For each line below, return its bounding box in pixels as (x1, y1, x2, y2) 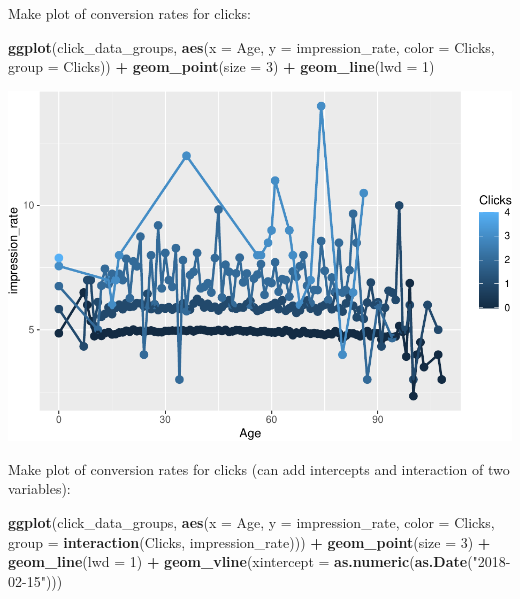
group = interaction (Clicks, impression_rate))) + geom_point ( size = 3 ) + (8, 531, 491, 552)
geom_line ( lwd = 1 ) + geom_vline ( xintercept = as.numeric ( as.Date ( (8, 551, 473, 572)
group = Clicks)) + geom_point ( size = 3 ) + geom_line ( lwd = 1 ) (8, 56, 435, 77)
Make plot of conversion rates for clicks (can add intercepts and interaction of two (8, 458, 510, 479)
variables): (8, 478, 71, 499)
